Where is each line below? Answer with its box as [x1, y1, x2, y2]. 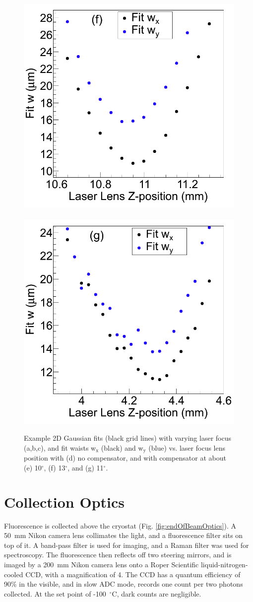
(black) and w [101, 442, 143, 453]
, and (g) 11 [67, 462, 104, 472]
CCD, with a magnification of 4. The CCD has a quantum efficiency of [25, 569, 241, 579]
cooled [4, 569, 23, 579]
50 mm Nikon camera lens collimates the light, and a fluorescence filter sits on [4, 530, 243, 540]
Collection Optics [4, 491, 125, 512]
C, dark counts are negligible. [112, 588, 201, 599]
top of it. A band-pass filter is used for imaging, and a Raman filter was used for [4, 539, 249, 550]
